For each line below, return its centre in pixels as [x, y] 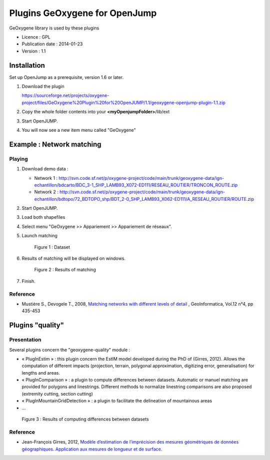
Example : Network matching [55, 144]
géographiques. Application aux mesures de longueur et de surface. [92, 449]
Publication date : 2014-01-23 [52, 44]
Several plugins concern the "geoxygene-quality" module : [70, 350]
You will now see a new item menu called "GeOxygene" [79, 130]
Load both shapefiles [43, 217]
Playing [19, 159]
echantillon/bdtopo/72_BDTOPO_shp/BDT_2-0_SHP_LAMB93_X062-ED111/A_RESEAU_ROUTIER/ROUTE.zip [144, 199]
